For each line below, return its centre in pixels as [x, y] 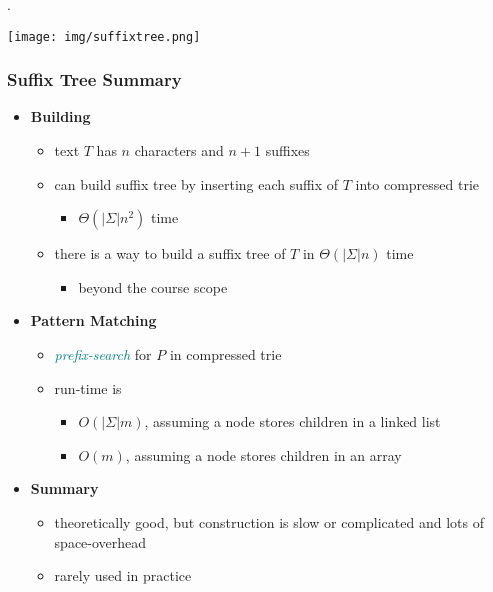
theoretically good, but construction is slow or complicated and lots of [269, 522]
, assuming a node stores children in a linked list [292, 421]
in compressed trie [225, 354]
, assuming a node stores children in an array [263, 454]
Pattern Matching [93, 320]
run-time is [88, 387]
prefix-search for [103, 354]
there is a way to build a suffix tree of [170, 253]
